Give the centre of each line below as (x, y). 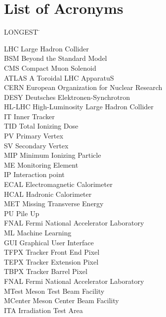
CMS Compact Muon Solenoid (50, 68)
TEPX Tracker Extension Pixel (51, 261)
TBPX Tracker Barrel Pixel (46, 271)
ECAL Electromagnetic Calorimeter (58, 184)
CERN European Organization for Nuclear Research (83, 87)
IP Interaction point (34, 174)
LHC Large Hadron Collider (46, 48)
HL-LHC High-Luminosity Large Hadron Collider (79, 107)
